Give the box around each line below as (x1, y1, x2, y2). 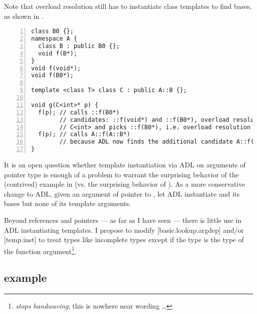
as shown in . (4, 10, 43, 21)
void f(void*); (31, 64, 81, 72)
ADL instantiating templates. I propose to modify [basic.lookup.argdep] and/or (4, 224, 244, 235)
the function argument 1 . (4, 244, 77, 256)
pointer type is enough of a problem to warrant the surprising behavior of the (4, 169, 239, 179)
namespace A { (31, 35, 78, 43)
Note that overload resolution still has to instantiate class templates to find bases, (4, 1, 252, 11)
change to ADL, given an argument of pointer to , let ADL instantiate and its (4, 188, 240, 199)
